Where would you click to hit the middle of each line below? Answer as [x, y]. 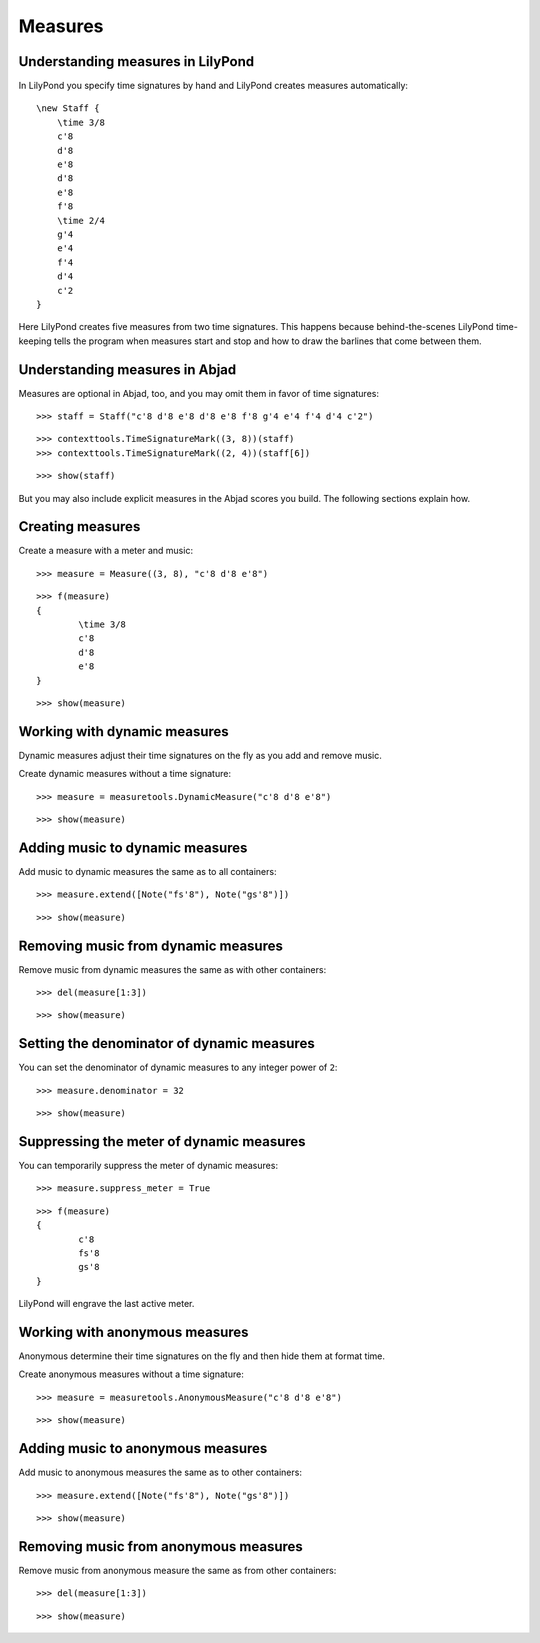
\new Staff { [68, 108]
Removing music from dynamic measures [151, 945]
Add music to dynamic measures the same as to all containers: [147, 871]
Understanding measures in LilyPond [136, 61]
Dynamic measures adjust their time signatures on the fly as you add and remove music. [200, 755]
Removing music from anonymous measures [161, 1546]
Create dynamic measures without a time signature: [125, 774]
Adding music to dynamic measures [133, 847]
